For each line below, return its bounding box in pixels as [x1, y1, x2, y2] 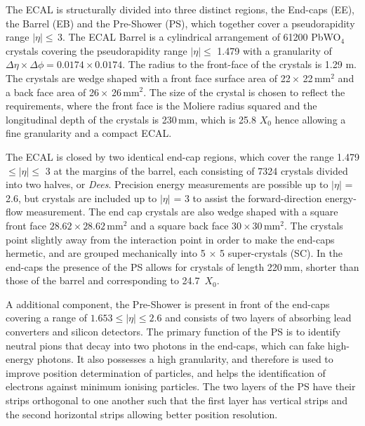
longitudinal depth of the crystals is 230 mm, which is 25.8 [6, 112, 256, 126]
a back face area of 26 [6, 84, 100, 99]
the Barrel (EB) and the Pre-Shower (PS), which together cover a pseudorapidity [6, 15, 355, 30]
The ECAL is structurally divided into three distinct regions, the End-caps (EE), [6, 2, 354, 16]
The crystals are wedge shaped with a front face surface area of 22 [6, 70, 291, 85]
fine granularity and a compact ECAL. [6, 126, 172, 140]
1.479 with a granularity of [217, 43, 332, 58]
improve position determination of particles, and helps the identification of [6, 365, 326, 380]
